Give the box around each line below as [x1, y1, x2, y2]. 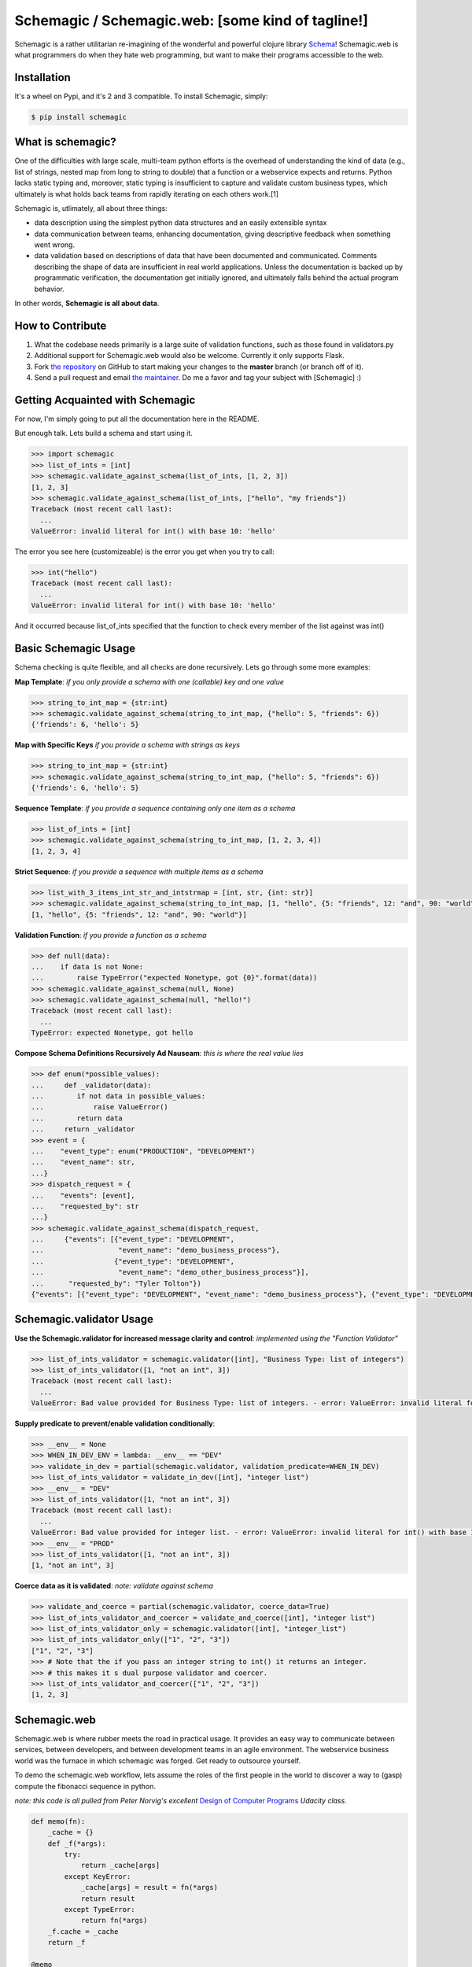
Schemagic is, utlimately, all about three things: [14, 203, 168, 212]
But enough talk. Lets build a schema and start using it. [14, 429, 193, 438]
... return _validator [31, 1125, 135, 1134]
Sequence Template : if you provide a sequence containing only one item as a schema [14, 803, 296, 814]
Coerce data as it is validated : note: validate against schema [14, 1581, 214, 1591]
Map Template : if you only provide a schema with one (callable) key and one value [14, 677, 285, 686]
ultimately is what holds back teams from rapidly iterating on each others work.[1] [14, 189, 279, 198]
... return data [31, 1113, 124, 1123]
